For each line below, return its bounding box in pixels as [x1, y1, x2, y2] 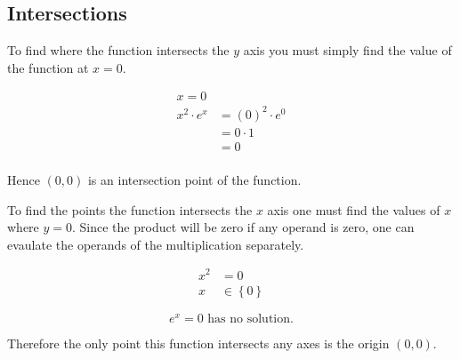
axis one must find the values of [267, 200, 440, 219]
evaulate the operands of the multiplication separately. [7, 235, 304, 253]
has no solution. [207, 312, 294, 325]
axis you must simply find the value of [243, 41, 452, 60]
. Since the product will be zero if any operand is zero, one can [72, 218, 415, 236]
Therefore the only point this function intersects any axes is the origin [7, 333, 390, 352]
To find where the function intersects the [7, 41, 230, 60]
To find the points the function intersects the [7, 200, 253, 219]
